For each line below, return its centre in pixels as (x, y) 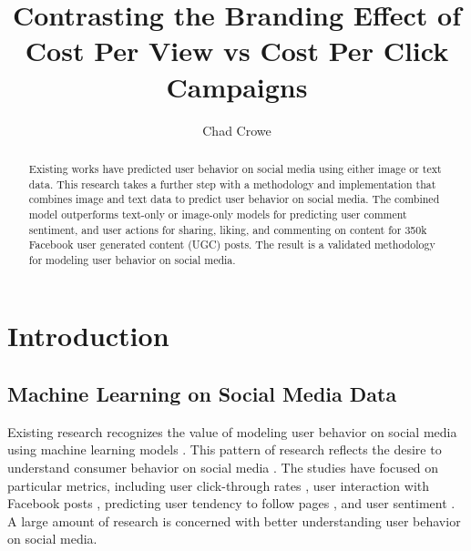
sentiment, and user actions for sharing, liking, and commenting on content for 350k (228, 229)
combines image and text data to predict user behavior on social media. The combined (234, 199)
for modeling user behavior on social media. (132, 259)
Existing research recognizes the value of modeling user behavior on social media (232, 431)
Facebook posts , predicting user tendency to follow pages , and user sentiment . (231, 503)
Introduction (88, 336)
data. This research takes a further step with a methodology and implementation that (232, 184)
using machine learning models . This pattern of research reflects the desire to (225, 449)
